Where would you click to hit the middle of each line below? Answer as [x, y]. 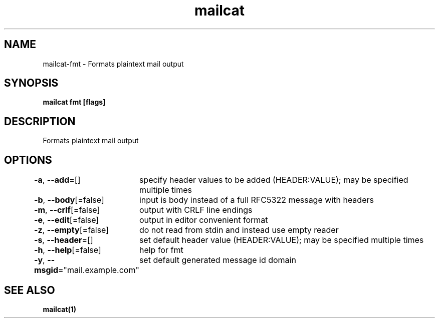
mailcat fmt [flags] [74, 102]
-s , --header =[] [63, 240]
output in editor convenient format [203, 220]
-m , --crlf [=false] [67, 210]
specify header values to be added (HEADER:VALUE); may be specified [274, 180]
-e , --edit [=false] [66, 220]
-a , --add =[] [57, 180]
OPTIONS [28, 160]
